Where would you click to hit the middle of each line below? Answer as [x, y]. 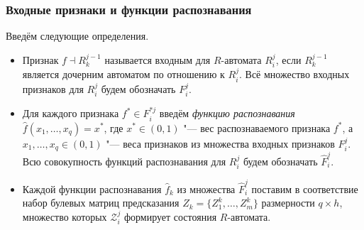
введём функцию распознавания [227, 113]
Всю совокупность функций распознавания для [124, 161]
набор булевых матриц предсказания [101, 203]
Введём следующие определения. [77, 36]
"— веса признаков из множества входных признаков [220, 143]
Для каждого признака [71, 113]
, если [288, 59]
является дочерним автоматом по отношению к [123, 74]
